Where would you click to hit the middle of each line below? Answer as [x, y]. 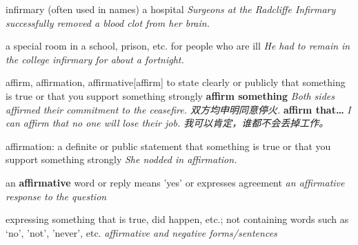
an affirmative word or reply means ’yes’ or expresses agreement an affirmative [175, 182]
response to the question [56, 196]
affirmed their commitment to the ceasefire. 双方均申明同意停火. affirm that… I [178, 109]
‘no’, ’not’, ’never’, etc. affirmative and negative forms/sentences [141, 232]
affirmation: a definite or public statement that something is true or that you [168, 146]
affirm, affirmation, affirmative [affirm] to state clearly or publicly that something [176, 82]
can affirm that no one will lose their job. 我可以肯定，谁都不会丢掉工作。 [167, 123]
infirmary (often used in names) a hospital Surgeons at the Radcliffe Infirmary [171, 9]
